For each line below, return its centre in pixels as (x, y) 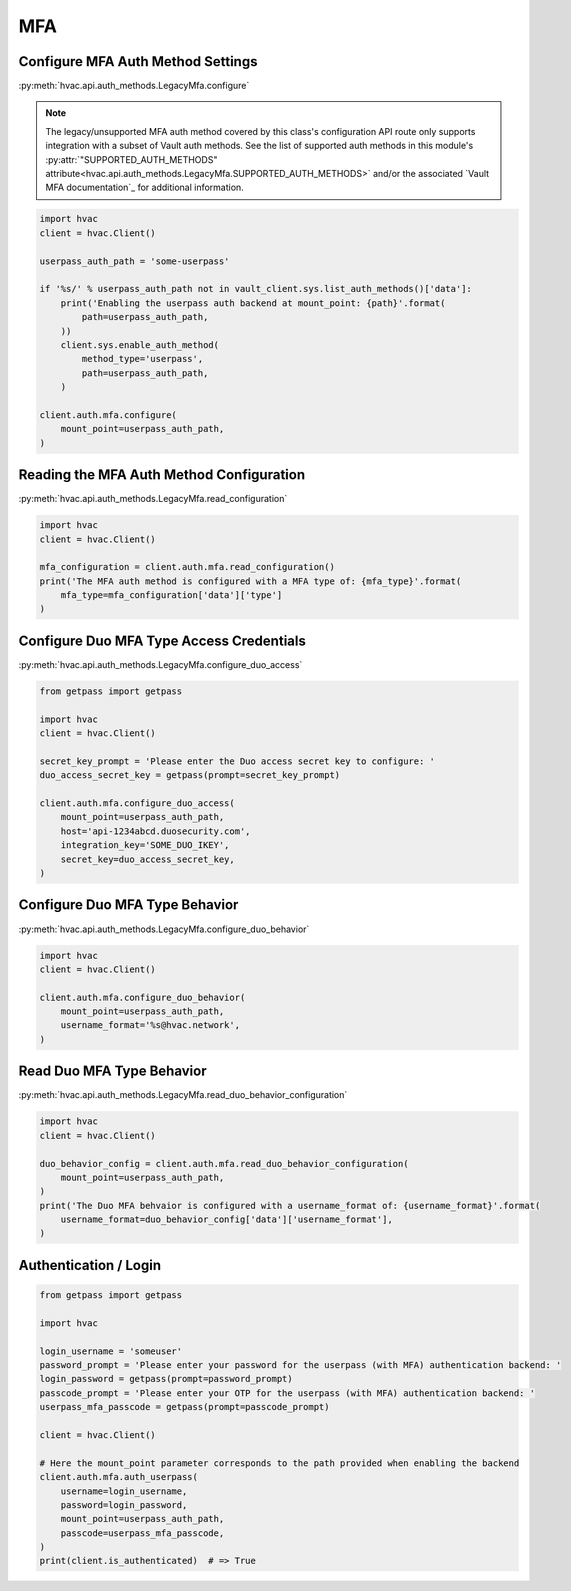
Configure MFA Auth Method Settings (138, 61)
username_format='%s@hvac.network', (150, 1025)
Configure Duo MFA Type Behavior (128, 905)
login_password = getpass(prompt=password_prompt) (166, 1379)
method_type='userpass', (142, 359)
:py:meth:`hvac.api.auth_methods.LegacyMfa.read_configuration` (153, 499)
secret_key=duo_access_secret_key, (147, 859)
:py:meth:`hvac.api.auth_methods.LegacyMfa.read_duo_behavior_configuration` (183, 1095)
